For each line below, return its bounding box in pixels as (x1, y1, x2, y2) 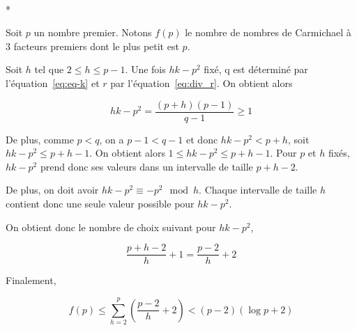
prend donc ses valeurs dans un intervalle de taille (40, 159, 253, 173)
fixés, (328, 146, 350, 160)
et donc (186, 132, 218, 146)
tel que (34, 62, 64, 77)
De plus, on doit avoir (6, 182, 99, 197)
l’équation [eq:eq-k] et (6, 75, 100, 90)
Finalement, (6, 273, 56, 288)
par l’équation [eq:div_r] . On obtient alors (110, 75, 293, 90)
